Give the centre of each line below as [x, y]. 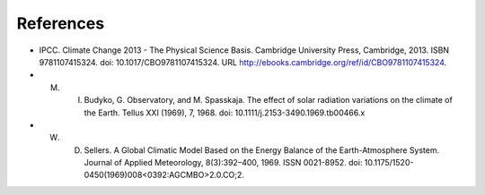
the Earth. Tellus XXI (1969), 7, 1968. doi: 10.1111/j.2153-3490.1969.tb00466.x [225, 113]
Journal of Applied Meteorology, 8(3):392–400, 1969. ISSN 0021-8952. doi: [223, 163]
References [61, 23]
